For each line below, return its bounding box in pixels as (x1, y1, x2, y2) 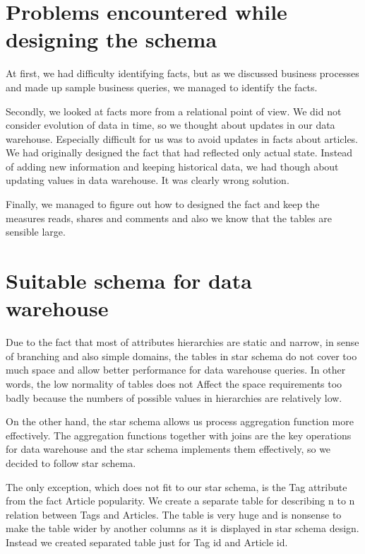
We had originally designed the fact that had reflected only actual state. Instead (6, 145, 353, 160)
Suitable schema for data (6, 266, 252, 295)
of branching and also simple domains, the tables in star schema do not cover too (6, 348, 357, 363)
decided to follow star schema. (6, 455, 136, 470)
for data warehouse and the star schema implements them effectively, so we (6, 442, 331, 456)
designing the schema (6, 25, 217, 54)
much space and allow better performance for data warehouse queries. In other (6, 362, 346, 377)
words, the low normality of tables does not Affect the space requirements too (6, 376, 342, 391)
